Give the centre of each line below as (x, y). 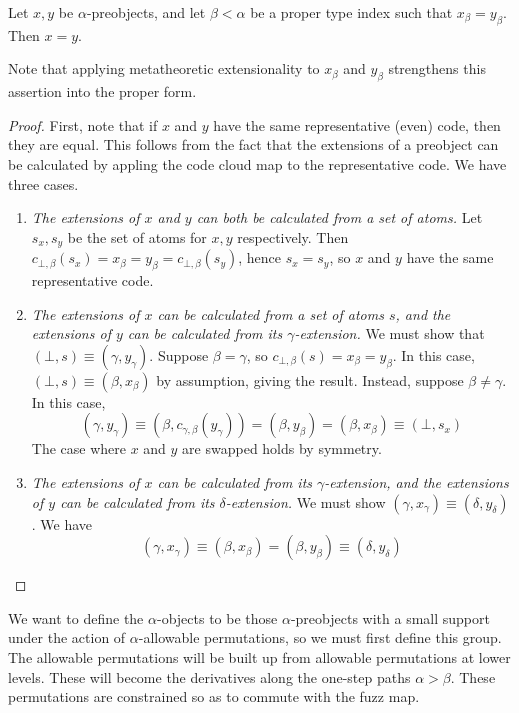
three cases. (43, 183)
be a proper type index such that (351, 12)
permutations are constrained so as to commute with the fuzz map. (214, 696)
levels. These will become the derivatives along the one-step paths (209, 676)
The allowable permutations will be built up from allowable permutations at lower (259, 656)
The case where (78, 448)
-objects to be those (217, 617)
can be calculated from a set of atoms (270, 313)
